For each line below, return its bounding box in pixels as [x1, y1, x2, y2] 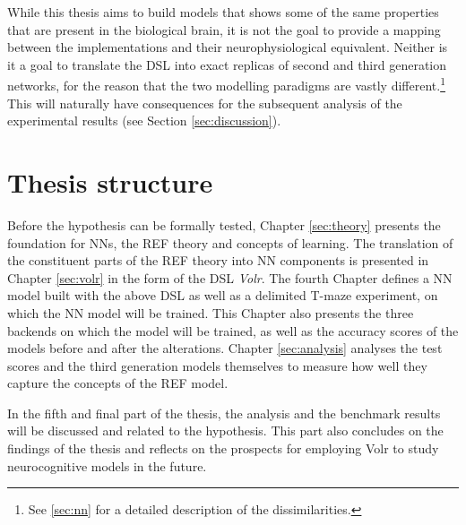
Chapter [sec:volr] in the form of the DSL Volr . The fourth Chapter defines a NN [7, 268, 453, 287]
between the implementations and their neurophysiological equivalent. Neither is [7, 38, 448, 56]
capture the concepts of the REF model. [7, 374, 229, 392]
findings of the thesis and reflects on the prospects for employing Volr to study [7, 439, 439, 458]
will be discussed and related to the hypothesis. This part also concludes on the [7, 421, 444, 440]
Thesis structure [7, 164, 213, 200]
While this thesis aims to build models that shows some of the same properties [7, 3, 439, 21]
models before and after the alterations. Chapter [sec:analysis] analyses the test [7, 339, 443, 357]
